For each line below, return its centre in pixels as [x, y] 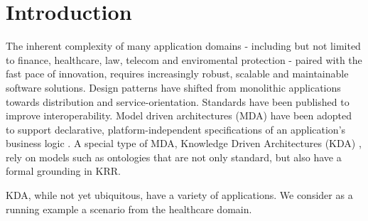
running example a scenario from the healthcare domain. [129, 209]
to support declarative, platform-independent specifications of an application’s [176, 129]
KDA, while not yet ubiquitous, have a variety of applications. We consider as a [179, 195]
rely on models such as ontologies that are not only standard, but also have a [174, 157]
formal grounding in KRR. [63, 171]
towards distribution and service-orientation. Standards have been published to [178, 101]
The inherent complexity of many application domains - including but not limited [183, 46]
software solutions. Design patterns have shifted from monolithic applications [173, 87]
